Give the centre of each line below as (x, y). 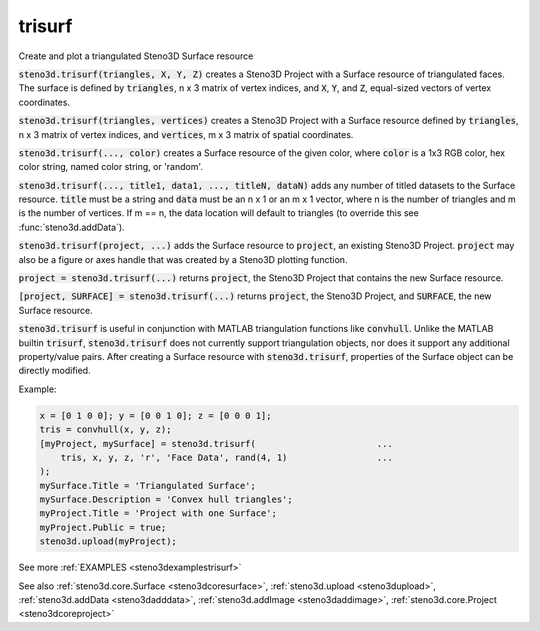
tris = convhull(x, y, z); (105, 429)
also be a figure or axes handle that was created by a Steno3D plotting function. (183, 259)
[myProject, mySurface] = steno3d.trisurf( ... (216, 443)
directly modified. (54, 371)
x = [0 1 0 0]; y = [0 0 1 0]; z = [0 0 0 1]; (155, 415)
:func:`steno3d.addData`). (71, 227)
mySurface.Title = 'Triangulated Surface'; (148, 485)
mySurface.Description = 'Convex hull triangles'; (166, 499)
